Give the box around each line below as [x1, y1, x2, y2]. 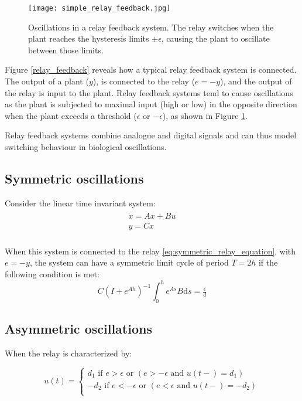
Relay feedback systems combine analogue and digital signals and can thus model [5, 129, 297, 141]
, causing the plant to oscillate [161, 32, 270, 45]
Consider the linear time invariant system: [5, 196, 156, 209]
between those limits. [28, 43, 104, 56]
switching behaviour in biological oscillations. [5, 141, 167, 152]
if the [258, 256, 278, 269]
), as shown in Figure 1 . [162, 109, 248, 121]
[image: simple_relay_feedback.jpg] [28, 4, 171, 12]
